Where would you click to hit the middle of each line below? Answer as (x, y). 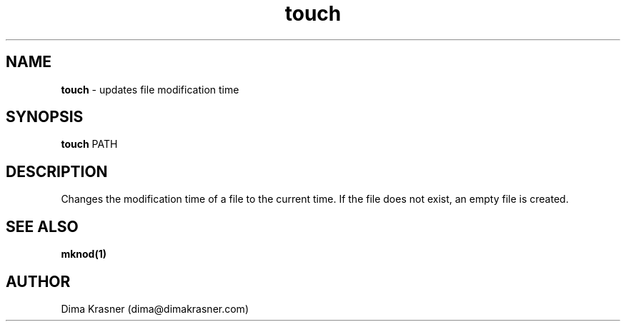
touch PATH (89, 144)
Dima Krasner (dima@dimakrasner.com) (155, 308)
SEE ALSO (42, 226)
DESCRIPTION (57, 171)
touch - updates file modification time (150, 89)
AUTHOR (38, 281)
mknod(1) (84, 254)
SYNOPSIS (45, 117)
